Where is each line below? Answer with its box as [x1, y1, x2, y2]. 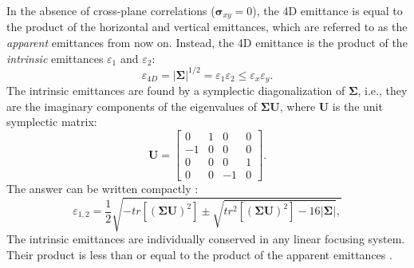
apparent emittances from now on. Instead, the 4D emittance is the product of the [6, 34, 408, 51]
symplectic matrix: [6, 113, 97, 130]
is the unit [332, 97, 383, 114]
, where [279, 97, 316, 114]
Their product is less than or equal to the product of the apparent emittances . [6, 246, 392, 262]
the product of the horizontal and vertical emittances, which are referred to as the [6, 18, 408, 35]
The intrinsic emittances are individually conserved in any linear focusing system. [6, 231, 405, 247]
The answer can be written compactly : [6, 180, 199, 197]
